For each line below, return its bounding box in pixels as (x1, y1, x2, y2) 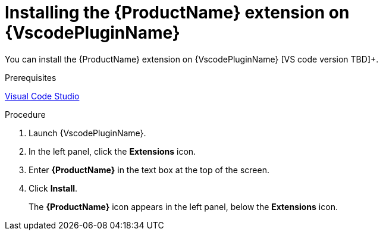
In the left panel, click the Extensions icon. (29, 146, 196, 156)
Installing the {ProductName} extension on (5, 2, 350, 23)
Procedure (5, 109, 46, 120)
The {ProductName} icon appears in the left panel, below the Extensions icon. (29, 201, 338, 212)
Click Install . (29, 183, 78, 193)
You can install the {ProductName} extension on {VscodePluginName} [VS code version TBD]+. (5, 54, 379, 64)
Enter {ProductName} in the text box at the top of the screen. (29, 164, 269, 175)
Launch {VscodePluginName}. (29, 127, 146, 138)
